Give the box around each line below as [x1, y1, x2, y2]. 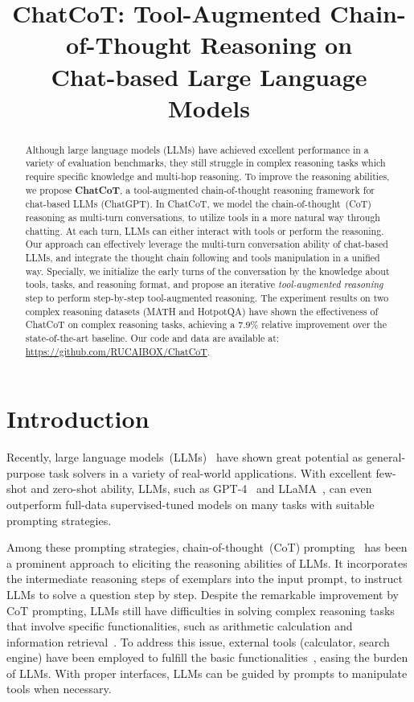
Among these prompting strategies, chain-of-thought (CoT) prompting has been [6, 539, 408, 556]
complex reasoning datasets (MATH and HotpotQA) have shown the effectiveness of [25, 304, 379, 318]
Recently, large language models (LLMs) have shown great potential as [6, 449, 363, 466]
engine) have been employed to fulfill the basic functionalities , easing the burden [6, 649, 408, 666]
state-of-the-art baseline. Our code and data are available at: [25, 330, 280, 344]
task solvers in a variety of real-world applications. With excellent [48, 464, 372, 481]
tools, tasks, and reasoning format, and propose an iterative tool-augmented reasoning [25, 277, 383, 291]
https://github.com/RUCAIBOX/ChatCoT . [25, 344, 211, 358]
